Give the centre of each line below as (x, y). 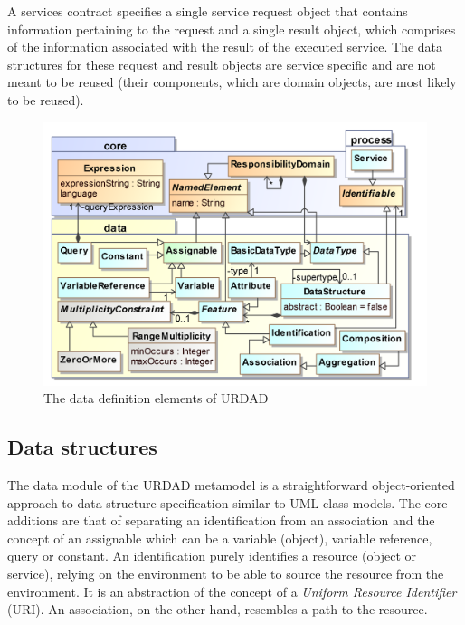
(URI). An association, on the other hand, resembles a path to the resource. (218, 609)
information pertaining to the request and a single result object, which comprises (232, 29)
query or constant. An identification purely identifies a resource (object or (212, 556)
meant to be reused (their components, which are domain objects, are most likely (232, 82)
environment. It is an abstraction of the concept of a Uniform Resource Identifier (232, 591)
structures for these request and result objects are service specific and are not (222, 64)
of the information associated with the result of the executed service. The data (225, 47)
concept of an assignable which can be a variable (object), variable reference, (220, 538)
